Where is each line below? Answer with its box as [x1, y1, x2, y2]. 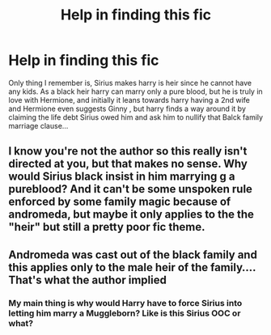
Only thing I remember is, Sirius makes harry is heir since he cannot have [8, 78, 252, 87]
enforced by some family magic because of [8, 195, 231, 209]
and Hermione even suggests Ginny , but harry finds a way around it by [8, 104, 247, 113]
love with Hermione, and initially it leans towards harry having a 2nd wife [8, 95, 251, 104]
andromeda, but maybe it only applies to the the [8, 208, 255, 222]
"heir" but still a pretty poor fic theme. [8, 220, 205, 234]
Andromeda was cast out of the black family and [8, 248, 257, 261]
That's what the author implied [8, 273, 167, 286]
